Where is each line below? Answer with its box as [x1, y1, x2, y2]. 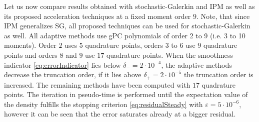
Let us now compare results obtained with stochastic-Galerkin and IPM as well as [4, 1, 255, 11]
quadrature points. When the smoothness [106, 49, 233, 60]
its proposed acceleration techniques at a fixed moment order [4, 10, 191, 21]
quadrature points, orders [85, 40, 163, 50]
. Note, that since [196, 10, 250, 21]
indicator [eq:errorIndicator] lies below [4, 59, 121, 70]
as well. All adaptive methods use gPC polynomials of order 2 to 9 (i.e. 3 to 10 [4, 30, 245, 40]
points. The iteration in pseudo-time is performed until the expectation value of [4, 89, 248, 100]
